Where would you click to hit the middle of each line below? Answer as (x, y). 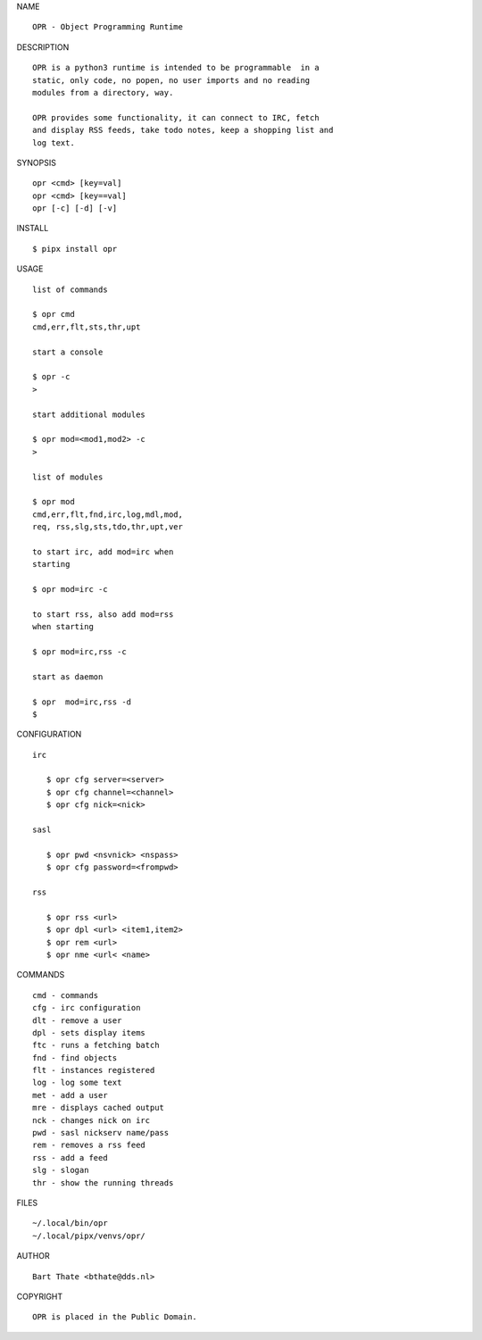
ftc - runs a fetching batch (96, 1045)
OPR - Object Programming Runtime (108, 27)
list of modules (68, 477)
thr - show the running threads (103, 1182)
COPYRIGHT (40, 1296)
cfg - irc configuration (87, 1008)
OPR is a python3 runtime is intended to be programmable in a (176, 68)
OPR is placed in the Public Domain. (115, 1317)
